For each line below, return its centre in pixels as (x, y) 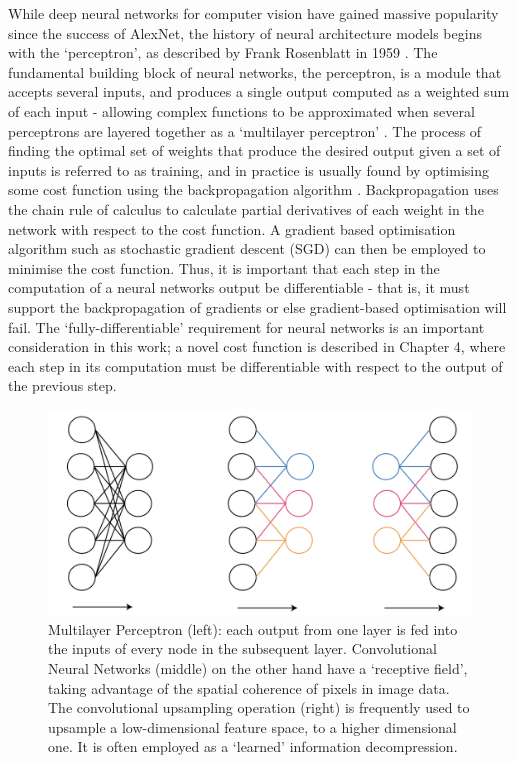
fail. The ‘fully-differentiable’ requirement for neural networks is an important (246, 326)
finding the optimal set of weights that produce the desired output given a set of (254, 150)
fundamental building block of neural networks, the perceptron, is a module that (255, 71)
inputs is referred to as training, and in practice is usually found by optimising (248, 169)
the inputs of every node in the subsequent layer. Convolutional (242, 648)
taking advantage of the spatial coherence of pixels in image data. (249, 687)
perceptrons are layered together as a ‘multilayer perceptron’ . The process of (245, 130)
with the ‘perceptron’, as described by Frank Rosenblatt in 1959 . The (223, 52)
